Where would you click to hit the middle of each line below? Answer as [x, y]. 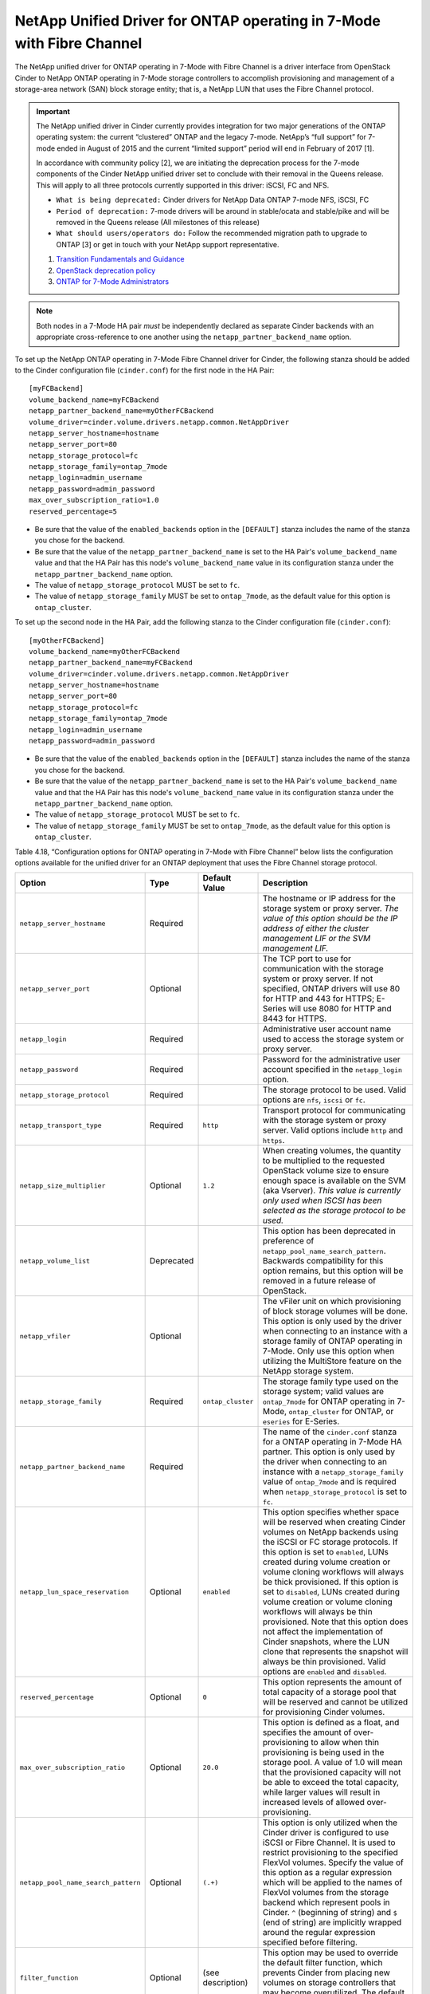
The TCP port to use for [307, 959]
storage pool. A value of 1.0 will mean [333, 1763]
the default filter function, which [323, 1963]
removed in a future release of [319, 1281]
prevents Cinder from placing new [326, 1972]
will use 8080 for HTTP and [340, 1009]
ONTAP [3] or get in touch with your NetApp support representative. [168, 244]
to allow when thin [345, 1743]
